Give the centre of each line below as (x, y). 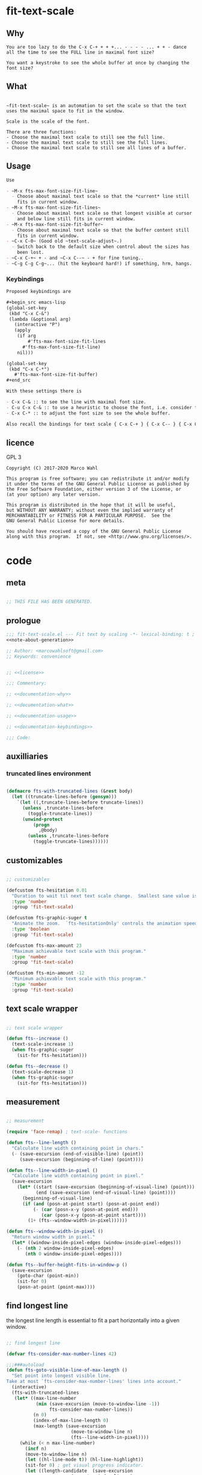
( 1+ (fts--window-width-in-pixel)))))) (78, 1221)
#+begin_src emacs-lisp (36, 302)
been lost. (31, 253)
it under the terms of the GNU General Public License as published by (98, 484)
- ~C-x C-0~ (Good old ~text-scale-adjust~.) (64, 241)
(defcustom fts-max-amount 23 (44, 946)
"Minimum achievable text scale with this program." (79, 979)
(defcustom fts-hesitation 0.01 (47, 890)
